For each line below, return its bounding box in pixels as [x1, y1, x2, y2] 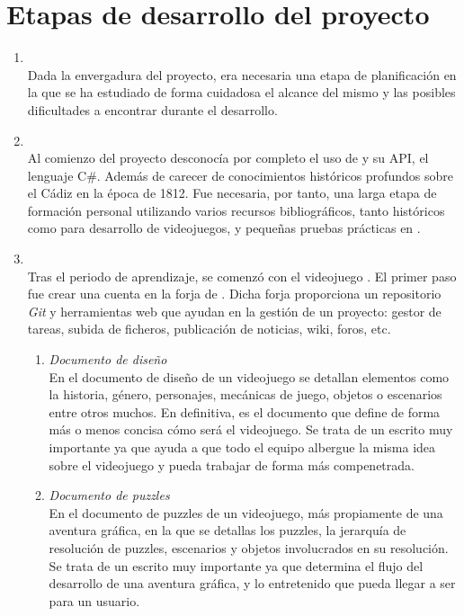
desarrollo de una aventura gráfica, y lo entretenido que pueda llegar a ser [49, 574, 456, 593]
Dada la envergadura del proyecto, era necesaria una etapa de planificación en [27, 65, 457, 84]
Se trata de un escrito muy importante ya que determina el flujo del [49, 556, 424, 575]
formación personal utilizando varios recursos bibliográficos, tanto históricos [27, 201, 445, 219]
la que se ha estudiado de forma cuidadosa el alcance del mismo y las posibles [27, 83, 456, 102]
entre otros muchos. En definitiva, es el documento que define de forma [49, 402, 441, 421]
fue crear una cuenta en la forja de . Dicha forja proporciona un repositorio [27, 284, 442, 303]
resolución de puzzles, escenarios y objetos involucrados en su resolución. [49, 538, 449, 557]
